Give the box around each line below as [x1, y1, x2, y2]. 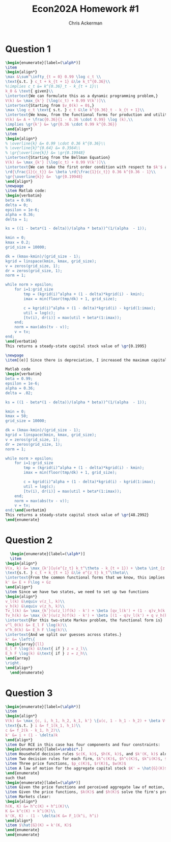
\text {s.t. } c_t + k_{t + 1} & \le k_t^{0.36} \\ [5, 79, 110, 84]
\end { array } [5, 656, 31, 661]
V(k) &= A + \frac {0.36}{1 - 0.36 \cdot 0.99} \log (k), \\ [5, 117, 133, 123]
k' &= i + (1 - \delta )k [5, 732, 58, 738]
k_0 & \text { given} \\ [5, 88, 53, 93]
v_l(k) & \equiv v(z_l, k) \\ [5, 598, 65, 604]
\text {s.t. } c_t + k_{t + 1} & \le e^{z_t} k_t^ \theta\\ [5, 570, 129, 575]
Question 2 [5, 535, 53, 546]
